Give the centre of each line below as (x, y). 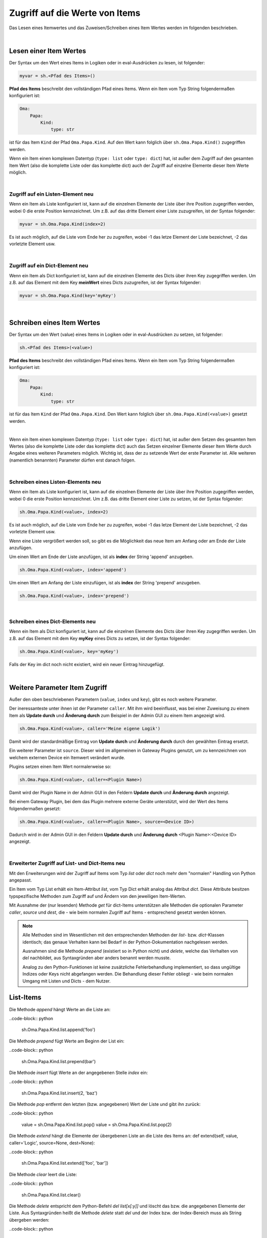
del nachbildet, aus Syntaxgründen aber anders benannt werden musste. (97, 958)
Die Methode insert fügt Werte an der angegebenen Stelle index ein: (79, 1073)
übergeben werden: (29, 1220)
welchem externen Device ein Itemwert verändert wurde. (67, 757)
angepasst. (21, 880)
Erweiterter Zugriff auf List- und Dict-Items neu (67, 863)
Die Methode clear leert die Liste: (43, 1174)
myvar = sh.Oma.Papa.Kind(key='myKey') (68, 296)
